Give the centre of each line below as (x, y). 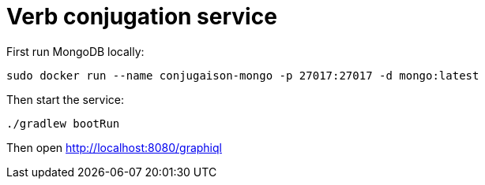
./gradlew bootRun (63, 123)
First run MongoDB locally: (75, 51)
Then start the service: (66, 99)
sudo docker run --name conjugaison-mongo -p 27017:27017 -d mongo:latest (243, 75)
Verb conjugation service (142, 17)
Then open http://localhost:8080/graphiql (114, 147)
